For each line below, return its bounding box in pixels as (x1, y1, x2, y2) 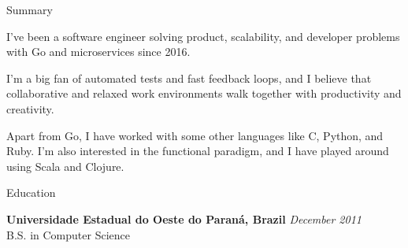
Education (6, 184, 56, 201)
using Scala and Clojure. (6, 157, 124, 174)
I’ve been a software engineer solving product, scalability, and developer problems (6, 28, 400, 44)
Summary (6, 2, 53, 17)
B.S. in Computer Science (6, 226, 130, 242)
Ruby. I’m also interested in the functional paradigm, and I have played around (6, 143, 389, 159)
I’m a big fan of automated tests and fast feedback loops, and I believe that (6, 69, 372, 86)
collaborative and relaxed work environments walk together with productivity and (6, 85, 402, 102)
